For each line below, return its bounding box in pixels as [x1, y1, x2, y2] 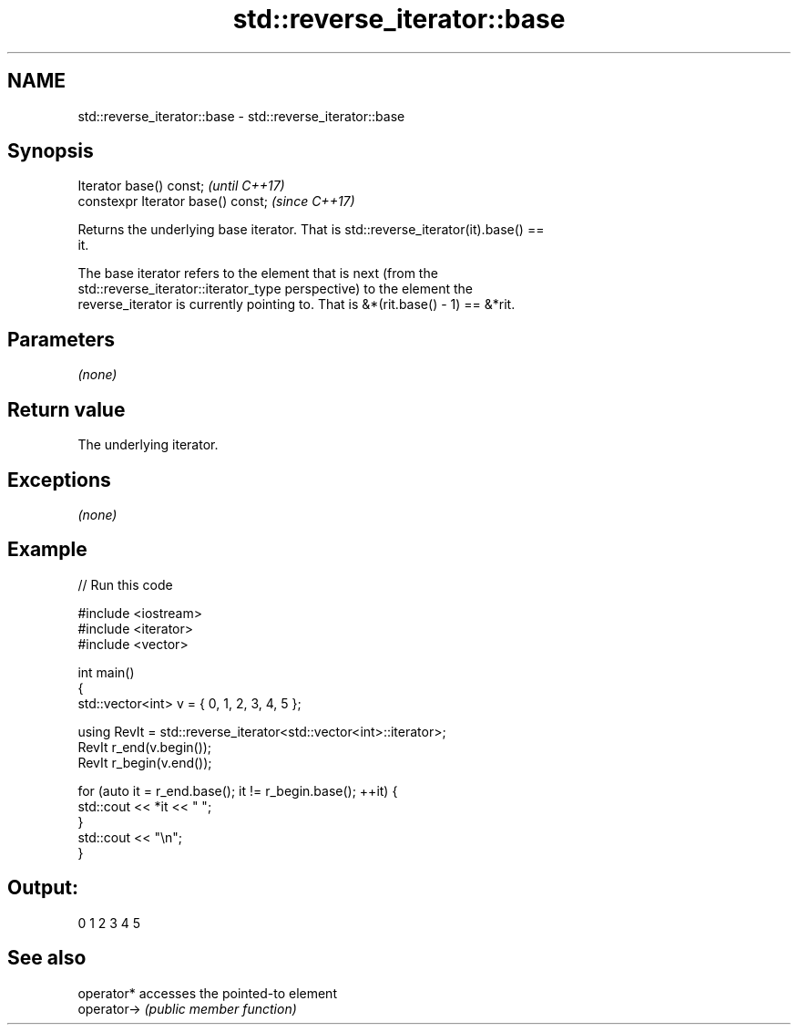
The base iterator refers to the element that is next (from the [77, 265, 438, 282]
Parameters [7, 327, 115, 351]
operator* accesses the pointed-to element [77, 985, 337, 1001]
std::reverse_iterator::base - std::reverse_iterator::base [77, 108, 405, 124]
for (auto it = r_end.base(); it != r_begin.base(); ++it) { [77, 782, 398, 799]
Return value [7, 397, 126, 421]
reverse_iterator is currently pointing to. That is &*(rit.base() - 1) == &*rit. [77, 296, 516, 313]
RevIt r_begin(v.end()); [77, 754, 212, 770]
